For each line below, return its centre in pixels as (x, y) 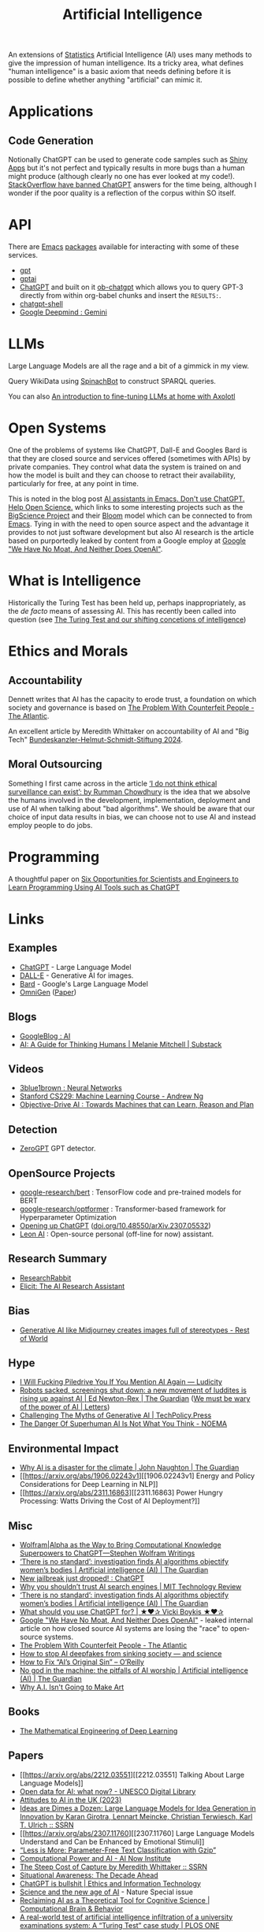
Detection (33, 1129)
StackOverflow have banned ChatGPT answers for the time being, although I (132, 185)
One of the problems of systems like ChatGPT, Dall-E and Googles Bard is (128, 450)
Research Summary (58, 1259)
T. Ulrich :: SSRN (46, 1825)
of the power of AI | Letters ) (65, 1407)
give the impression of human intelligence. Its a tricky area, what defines (126, 63)
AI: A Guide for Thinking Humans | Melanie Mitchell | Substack (121, 1044)
